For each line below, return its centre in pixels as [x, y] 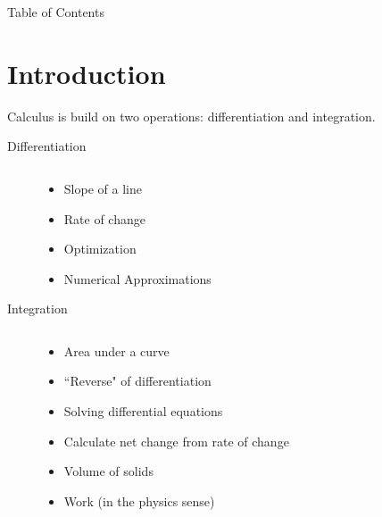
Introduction [87, 73]
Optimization [100, 249]
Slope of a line [103, 188]
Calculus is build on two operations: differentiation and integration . [191, 116]
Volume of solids [108, 471]
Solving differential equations [143, 411]
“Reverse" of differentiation [137, 381]
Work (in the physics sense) [139, 500]
